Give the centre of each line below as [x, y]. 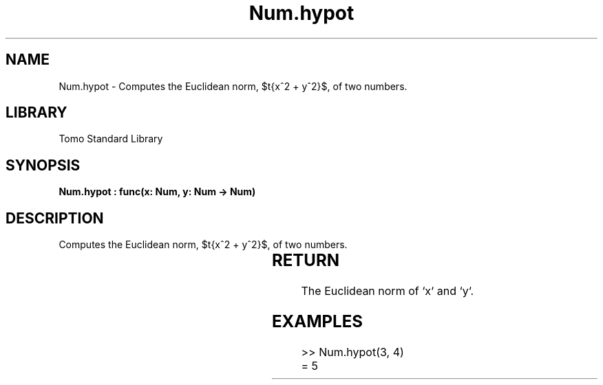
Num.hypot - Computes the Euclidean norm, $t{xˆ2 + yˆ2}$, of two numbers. [233, 86]
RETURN [305, 261]
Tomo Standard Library [111, 139]
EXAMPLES [317, 321]
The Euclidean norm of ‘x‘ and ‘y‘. [388, 291]
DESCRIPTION [55, 218]
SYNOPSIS [43, 165]
